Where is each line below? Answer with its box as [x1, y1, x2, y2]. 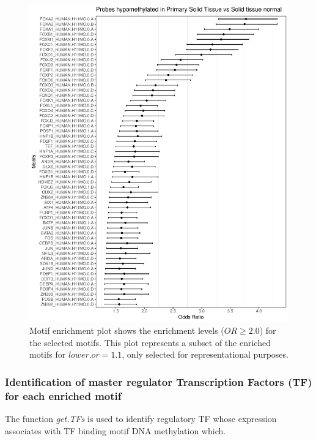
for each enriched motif [5, 388, 122, 403]
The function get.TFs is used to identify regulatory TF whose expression [5, 412, 277, 424]
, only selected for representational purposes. [122, 348, 288, 361]
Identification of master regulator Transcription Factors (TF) [5, 374, 312, 389]
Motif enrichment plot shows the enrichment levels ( [29, 324, 224, 337]
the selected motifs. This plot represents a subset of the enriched [29, 336, 271, 349]
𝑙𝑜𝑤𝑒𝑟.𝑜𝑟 [68, 351, 100, 360]
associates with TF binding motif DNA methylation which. [5, 424, 226, 437]
